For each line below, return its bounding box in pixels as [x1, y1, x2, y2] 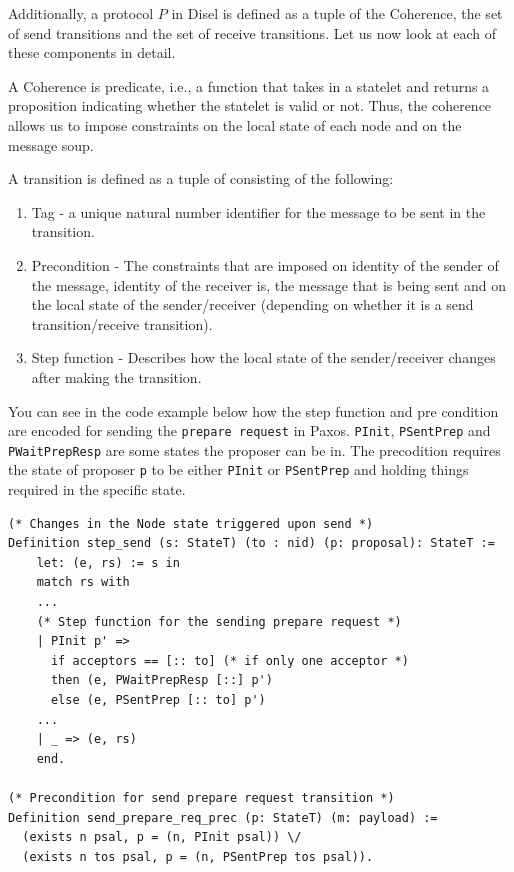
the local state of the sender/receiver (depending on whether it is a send [31, 294, 474, 315]
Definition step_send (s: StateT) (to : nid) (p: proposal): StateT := [8, 536, 495, 551]
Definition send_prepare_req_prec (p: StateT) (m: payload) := [8, 810, 438, 825]
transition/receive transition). [31, 313, 213, 334]
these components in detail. [8, 42, 176, 63]
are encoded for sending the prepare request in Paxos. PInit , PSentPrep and [8, 420, 491, 441]
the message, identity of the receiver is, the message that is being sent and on [31, 274, 507, 295]
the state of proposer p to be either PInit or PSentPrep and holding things [8, 459, 469, 480]
